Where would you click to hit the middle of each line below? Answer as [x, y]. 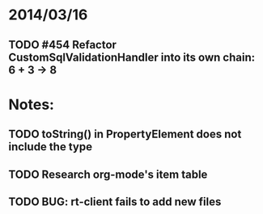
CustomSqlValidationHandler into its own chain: [132, 57]
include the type [51, 147]
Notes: [32, 105]
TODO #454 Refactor [63, 45]
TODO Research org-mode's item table [108, 174]
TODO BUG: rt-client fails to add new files [115, 201]
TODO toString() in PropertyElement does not [125, 134]
